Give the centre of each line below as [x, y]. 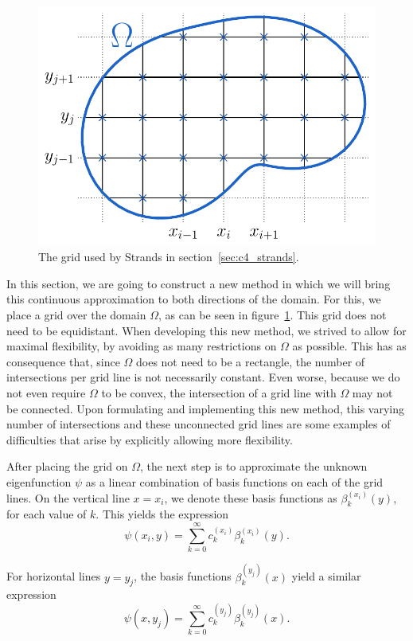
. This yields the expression [162, 514]
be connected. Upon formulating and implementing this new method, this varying [205, 408]
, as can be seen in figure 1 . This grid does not [272, 315]
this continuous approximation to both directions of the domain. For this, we [194, 299]
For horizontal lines [54, 576]
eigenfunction [39, 481]
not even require [46, 393]
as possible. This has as [349, 346]
